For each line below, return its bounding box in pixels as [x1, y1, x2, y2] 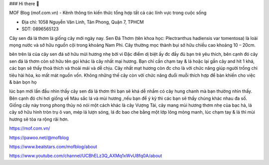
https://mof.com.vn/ [9, 125, 50, 132]
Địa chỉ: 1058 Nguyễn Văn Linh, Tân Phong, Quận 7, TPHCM [21, 19, 144, 25]
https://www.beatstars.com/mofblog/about [9, 144, 97, 150]
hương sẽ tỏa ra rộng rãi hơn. [9, 116, 69, 122]
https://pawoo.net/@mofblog [9, 135, 69, 141]
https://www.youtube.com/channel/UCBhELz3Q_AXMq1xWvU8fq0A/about [9, 153, 162, 159]
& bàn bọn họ [9, 79, 37, 85]
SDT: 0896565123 [21, 26, 59, 32]
